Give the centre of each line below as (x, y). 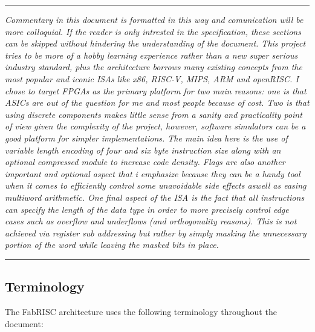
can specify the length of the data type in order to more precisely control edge (147, 209)
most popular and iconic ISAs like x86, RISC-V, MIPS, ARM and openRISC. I (152, 78)
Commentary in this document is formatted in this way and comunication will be (154, 19)
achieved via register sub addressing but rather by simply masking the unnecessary (156, 233)
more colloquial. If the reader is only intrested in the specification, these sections (153, 31)
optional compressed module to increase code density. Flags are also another (145, 162)
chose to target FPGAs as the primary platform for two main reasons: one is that (156, 90)
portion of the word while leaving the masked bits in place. (112, 245)
